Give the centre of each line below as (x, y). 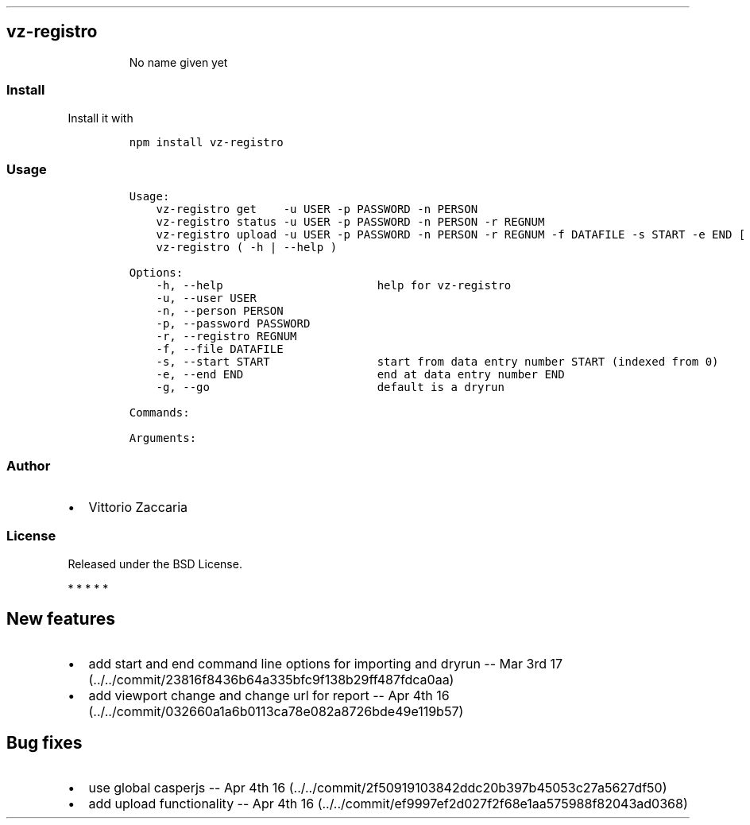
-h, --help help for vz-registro (334, 286)
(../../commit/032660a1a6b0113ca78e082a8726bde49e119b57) (276, 711)
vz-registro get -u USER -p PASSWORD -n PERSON (317, 209)
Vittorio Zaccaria (138, 507)
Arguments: (163, 438)
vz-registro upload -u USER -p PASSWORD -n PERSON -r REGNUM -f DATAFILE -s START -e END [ (451, 235)
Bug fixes (44, 743)
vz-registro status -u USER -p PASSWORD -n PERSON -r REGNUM (350, 222)
